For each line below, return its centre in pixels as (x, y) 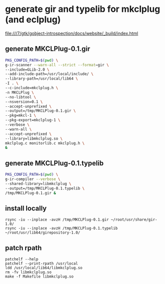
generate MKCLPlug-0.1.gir (48, 49)
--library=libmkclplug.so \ (34, 139)
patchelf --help (22, 259)
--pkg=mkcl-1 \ (21, 116)
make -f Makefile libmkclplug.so (39, 277)
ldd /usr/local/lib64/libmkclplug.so (44, 268)
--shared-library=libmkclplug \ (38, 184)
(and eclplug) (33, 20)
